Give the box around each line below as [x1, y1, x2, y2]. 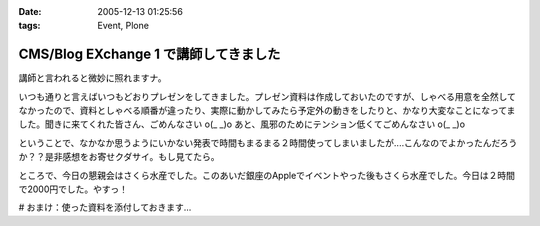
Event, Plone [97, 20, 150, 32]
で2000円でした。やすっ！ [18, 183, 129, 195]
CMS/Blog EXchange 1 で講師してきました [18, 46, 281, 63]
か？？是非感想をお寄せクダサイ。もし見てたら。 [18, 151, 220, 163]
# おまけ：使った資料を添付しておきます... [18, 201, 192, 214]
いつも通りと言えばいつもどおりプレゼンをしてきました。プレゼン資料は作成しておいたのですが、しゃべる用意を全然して [18, 90, 517, 102]
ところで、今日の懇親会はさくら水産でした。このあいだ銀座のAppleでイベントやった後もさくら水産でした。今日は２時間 [18, 169, 515, 181]
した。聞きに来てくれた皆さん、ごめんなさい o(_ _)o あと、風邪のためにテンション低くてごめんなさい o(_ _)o [18, 118, 465, 130]
